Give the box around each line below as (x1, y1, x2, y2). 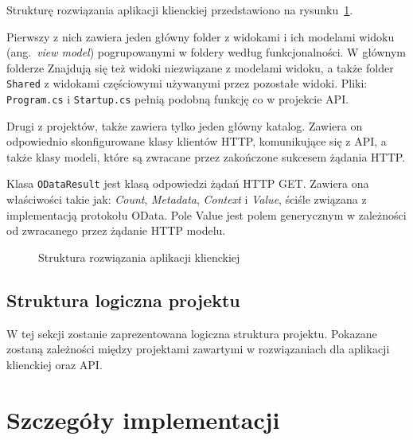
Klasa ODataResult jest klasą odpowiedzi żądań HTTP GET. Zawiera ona (6, 175, 369, 192)
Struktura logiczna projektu (6, 287, 240, 312)
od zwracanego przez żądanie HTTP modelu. (6, 222, 226, 239)
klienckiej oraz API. (6, 356, 103, 372)
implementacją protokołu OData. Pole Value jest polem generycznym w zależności (6, 206, 407, 223)
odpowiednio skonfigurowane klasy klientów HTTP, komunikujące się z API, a (6, 133, 387, 150)
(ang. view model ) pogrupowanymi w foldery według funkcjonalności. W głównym (6, 44, 407, 60)
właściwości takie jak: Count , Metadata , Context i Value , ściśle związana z (6, 191, 367, 208)
